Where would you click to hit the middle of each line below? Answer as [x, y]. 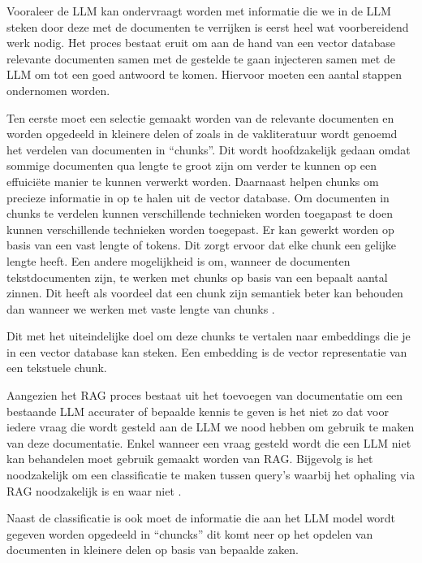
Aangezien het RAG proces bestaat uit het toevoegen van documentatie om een [205, 395]
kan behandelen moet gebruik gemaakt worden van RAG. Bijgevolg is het [190, 459]
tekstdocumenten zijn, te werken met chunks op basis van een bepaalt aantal [197, 277]
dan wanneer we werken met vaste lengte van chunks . [141, 308]
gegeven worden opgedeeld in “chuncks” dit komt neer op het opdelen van [190, 533]
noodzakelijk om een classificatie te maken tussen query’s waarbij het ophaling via [211, 475]
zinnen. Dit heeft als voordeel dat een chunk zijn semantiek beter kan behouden [205, 293]
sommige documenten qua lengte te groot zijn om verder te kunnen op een [192, 165]
